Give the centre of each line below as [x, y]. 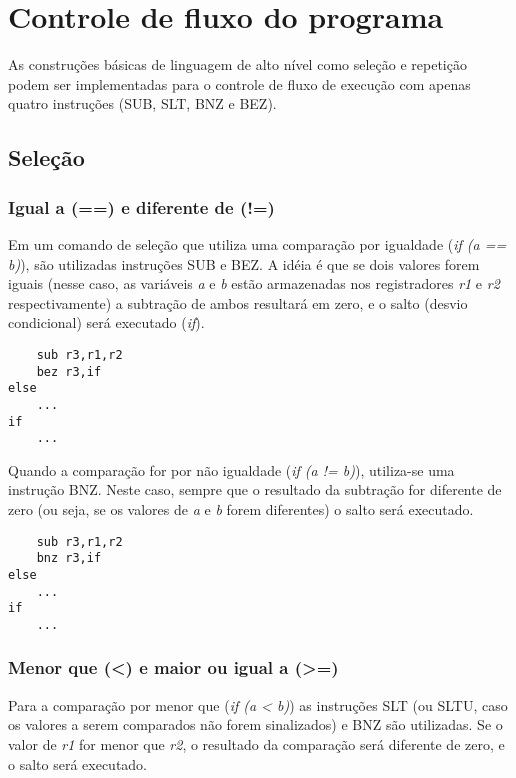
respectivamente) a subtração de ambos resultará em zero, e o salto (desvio [238, 302]
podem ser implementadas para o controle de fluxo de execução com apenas [239, 83]
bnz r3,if [69, 558]
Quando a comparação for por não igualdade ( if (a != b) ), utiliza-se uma [231, 469]
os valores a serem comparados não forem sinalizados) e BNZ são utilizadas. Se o [255, 724]
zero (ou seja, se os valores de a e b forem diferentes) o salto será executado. [241, 509]
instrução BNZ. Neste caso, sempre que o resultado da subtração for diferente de [255, 489]
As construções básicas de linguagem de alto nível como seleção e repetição [237, 64]
